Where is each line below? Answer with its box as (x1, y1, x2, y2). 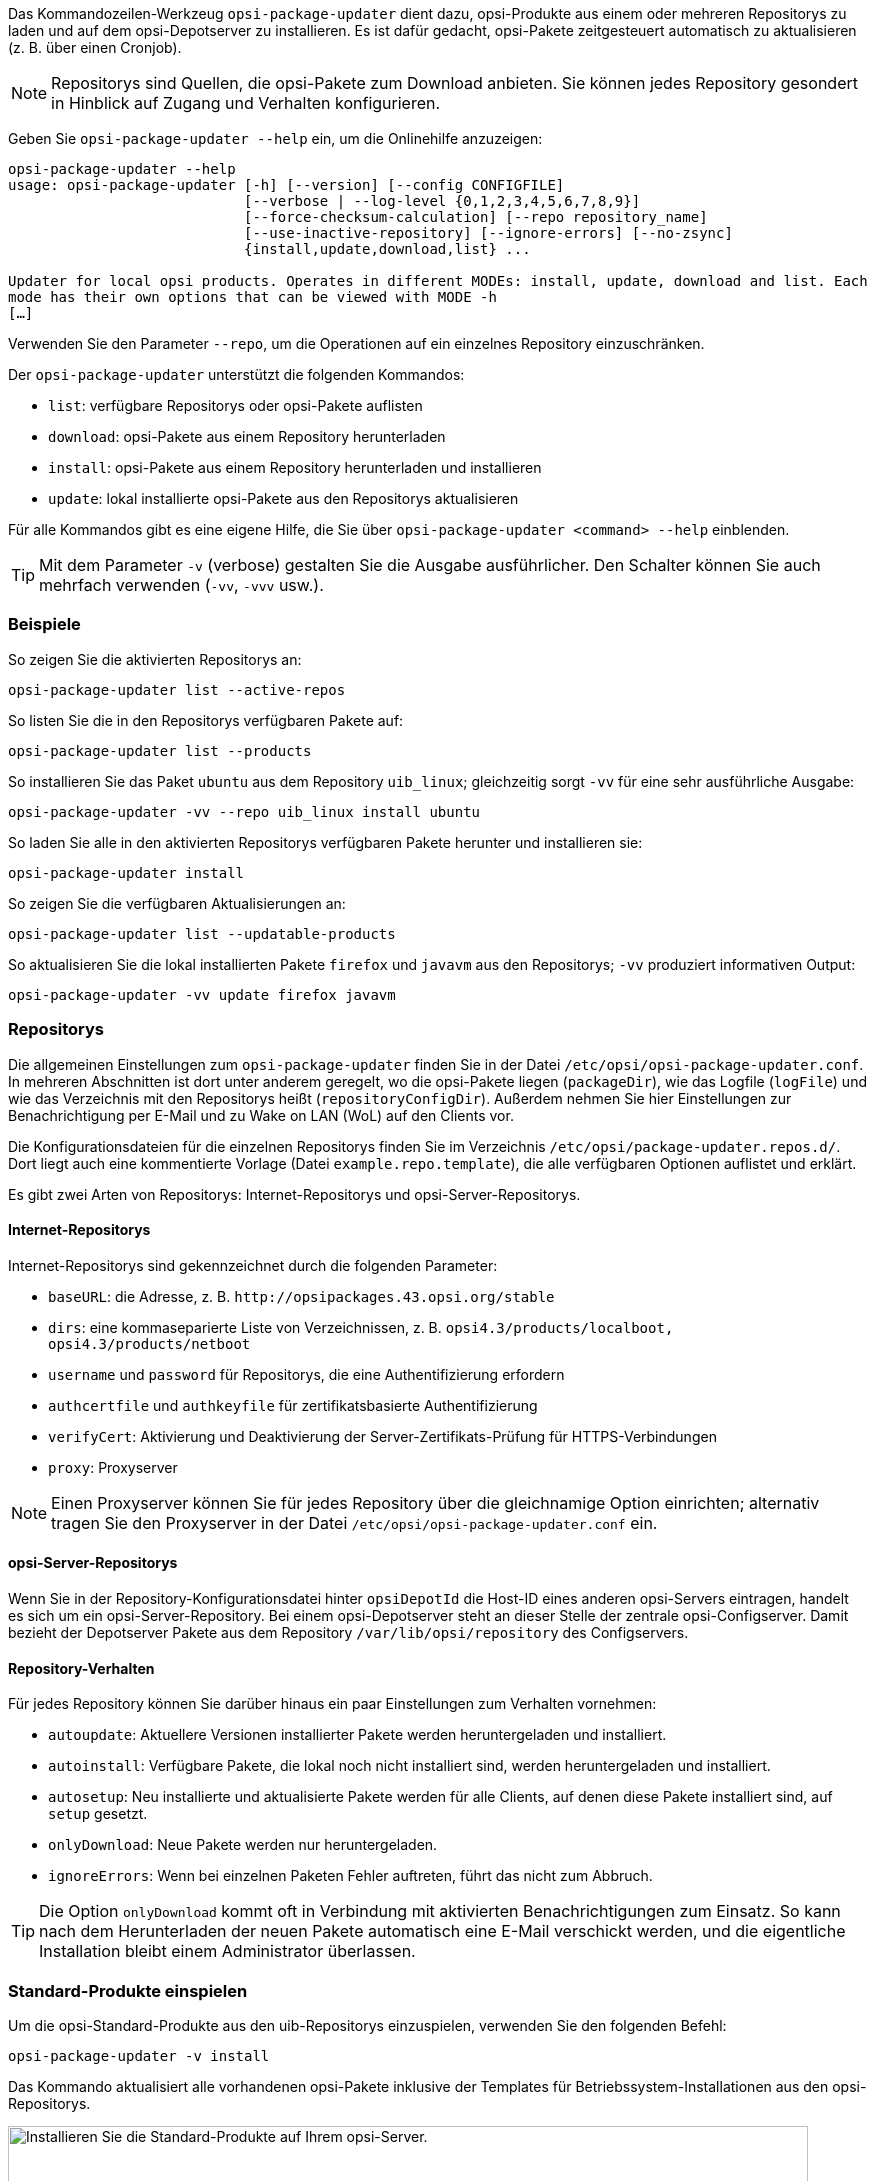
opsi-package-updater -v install (8, 2047, 270, 2064)
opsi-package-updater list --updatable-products (8, 925, 396, 942)
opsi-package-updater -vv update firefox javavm (8, 986, 396, 1003)
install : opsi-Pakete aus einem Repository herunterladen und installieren (48, 459, 542, 476)
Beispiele (8, 614, 81, 635)
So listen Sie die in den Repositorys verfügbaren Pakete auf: (8, 711, 404, 729)
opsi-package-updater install (8, 864, 245, 881)
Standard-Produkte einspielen (8, 1980, 248, 2001)
